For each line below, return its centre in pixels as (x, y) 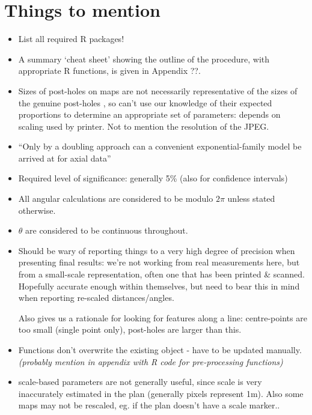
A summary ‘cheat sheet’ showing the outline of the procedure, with (144, 59)
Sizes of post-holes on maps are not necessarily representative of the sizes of (158, 90)
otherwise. (37, 210)
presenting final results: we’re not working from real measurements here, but (159, 262)
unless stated (251, 198)
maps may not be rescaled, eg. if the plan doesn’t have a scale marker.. (149, 405)
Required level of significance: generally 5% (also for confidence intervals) (153, 178)
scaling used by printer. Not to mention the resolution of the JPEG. (144, 126)
